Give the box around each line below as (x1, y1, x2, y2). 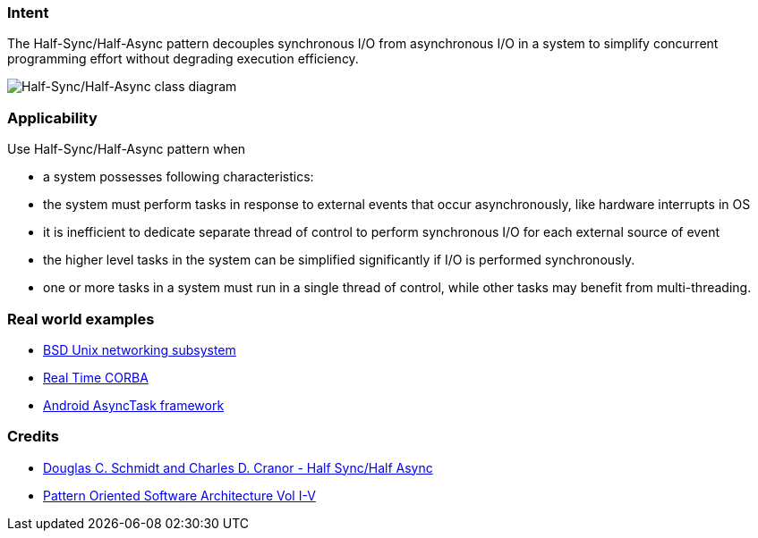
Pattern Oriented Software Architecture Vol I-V (43, 487, 316, 503)
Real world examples (7, 309, 155, 328)
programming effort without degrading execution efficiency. (7, 51, 359, 67)
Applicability (7, 108, 98, 127)
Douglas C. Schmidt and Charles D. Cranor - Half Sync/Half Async (43, 459, 433, 475)
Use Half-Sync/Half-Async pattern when (7, 141, 246, 157)
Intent (7, 4, 49, 21)
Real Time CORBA (43, 369, 149, 385)
